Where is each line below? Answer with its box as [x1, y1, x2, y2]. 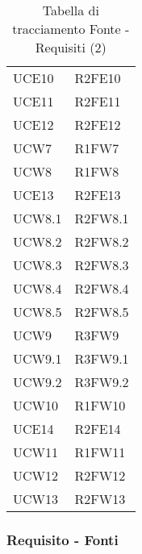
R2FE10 [74, 69, 121, 87]
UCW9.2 [13, 373, 62, 391]
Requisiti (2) [35, 38, 106, 56]
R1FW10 [74, 396, 126, 414]
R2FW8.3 [74, 256, 129, 274]
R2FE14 [74, 419, 121, 438]
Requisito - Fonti [6, 529, 119, 549]
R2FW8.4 [74, 279, 129, 298]
